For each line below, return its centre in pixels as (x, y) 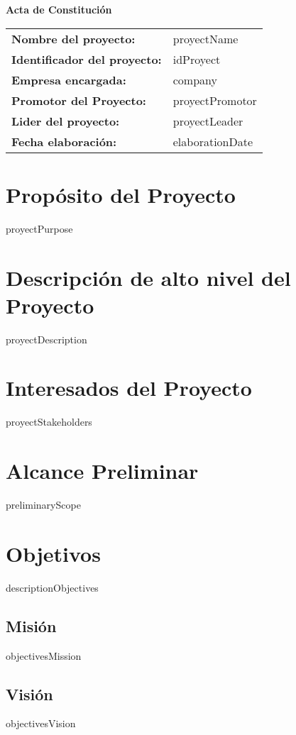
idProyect (197, 59)
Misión (31, 625)
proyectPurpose (39, 228)
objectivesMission (44, 655)
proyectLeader (208, 121)
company (195, 79)
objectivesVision (41, 723)
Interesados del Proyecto (129, 388)
